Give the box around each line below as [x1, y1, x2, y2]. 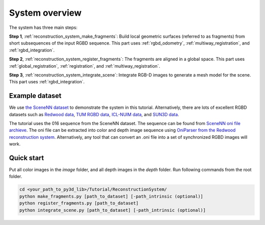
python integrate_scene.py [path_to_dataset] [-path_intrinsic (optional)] [19, 207, 206, 213]
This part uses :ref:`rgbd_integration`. [9, 79, 85, 85]
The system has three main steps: [9, 25, 78, 30]
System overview [9, 7, 82, 18]
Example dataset [9, 92, 62, 100]
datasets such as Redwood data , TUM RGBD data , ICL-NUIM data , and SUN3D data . [9, 111, 179, 117]
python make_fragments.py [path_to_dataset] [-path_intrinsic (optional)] [19, 194, 204, 199]
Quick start [9, 153, 44, 162]
